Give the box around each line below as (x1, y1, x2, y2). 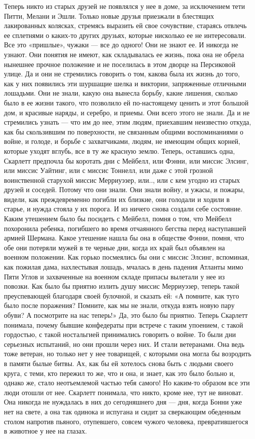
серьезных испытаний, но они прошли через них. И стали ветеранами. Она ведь (4, 338, 245, 349)
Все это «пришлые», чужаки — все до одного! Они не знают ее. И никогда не (4, 39, 238, 50)
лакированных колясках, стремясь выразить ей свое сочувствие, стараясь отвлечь (4, 20, 247, 31)
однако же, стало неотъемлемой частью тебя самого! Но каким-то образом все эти (4, 377, 250, 388)
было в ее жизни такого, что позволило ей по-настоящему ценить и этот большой (4, 97, 249, 107)
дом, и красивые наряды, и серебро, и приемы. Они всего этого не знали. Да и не (4, 107, 250, 117)
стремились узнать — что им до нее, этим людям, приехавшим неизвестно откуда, (4, 117, 251, 127)
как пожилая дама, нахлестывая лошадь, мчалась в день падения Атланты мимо (4, 262, 243, 272)
